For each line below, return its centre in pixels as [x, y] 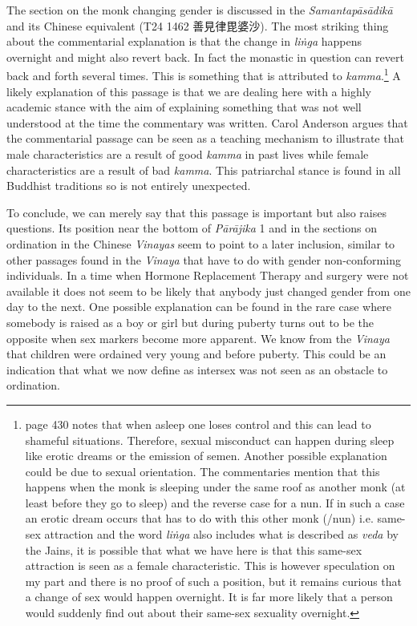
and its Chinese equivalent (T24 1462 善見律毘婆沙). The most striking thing [198, 25]
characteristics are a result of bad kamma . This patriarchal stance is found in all [204, 170]
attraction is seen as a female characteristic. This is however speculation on [210, 565]
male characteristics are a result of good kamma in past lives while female [188, 154]
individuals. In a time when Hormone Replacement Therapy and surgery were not [208, 275]
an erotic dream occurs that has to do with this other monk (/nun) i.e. [199, 518]
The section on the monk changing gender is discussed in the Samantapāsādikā [200, 10]
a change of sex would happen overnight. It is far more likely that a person [209, 597]
